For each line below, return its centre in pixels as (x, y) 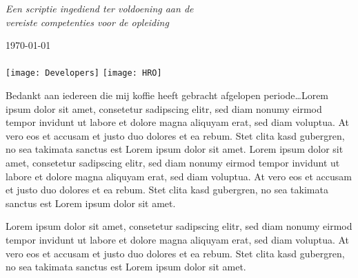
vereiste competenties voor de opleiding (87, 22)
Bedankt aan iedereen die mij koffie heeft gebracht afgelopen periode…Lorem (167, 95)
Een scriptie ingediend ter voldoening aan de (100, 8)
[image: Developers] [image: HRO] (84, 73)
